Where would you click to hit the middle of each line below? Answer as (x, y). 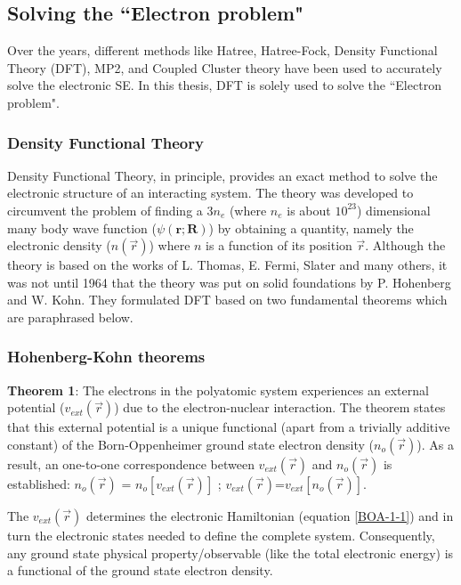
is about (309, 210)
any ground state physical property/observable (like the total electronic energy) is (230, 552)
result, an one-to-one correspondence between (131, 463)
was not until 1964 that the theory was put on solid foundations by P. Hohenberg (229, 282)
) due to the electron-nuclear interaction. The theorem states (280, 407)
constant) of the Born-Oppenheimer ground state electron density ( (191, 444)
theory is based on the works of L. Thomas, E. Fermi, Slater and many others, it (227, 265)
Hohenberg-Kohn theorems (106, 357)
